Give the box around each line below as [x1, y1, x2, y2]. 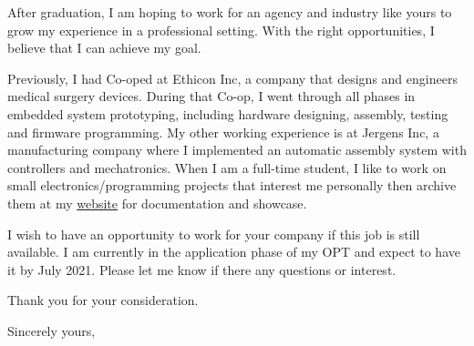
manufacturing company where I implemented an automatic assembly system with [7, 140, 467, 159]
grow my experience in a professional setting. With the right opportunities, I [7, 20, 435, 39]
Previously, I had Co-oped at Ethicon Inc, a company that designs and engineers [7, 68, 458, 87]
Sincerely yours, [7, 321, 96, 340]
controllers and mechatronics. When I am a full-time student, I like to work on [7, 158, 447, 177]
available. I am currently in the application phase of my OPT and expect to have [7, 242, 460, 261]
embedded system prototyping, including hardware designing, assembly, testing [7, 104, 448, 123]
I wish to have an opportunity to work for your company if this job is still [7, 224, 420, 243]
